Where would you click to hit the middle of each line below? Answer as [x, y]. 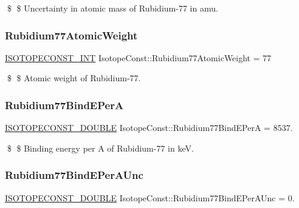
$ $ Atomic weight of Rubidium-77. [74, 78]
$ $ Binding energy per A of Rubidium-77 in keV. [100, 148]
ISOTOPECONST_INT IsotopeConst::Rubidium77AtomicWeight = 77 [138, 57]
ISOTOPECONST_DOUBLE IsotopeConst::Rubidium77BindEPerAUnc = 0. [150, 197]
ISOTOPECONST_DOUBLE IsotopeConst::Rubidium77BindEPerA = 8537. [149, 128]
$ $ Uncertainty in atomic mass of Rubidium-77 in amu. [112, 8]
